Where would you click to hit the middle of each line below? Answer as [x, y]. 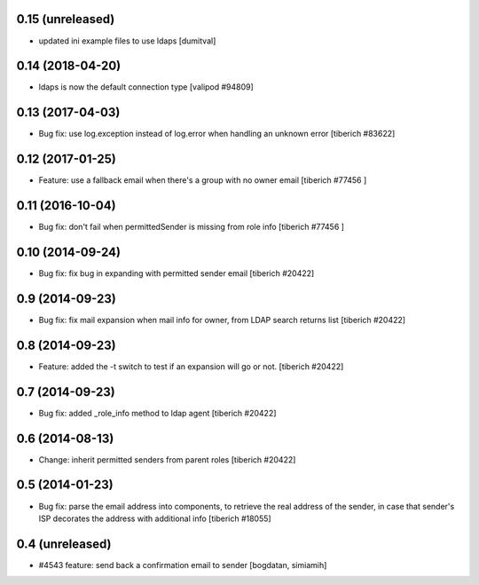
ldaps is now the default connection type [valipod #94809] [146, 87]
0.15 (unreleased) [66, 19]
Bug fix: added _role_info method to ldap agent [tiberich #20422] [157, 413]
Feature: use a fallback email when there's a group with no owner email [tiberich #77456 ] [203, 180]
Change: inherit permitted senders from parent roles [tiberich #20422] [167, 459]
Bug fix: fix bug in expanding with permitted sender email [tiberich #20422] [177, 273]
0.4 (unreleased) [64, 544]
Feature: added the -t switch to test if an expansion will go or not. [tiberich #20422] [191, 366]
